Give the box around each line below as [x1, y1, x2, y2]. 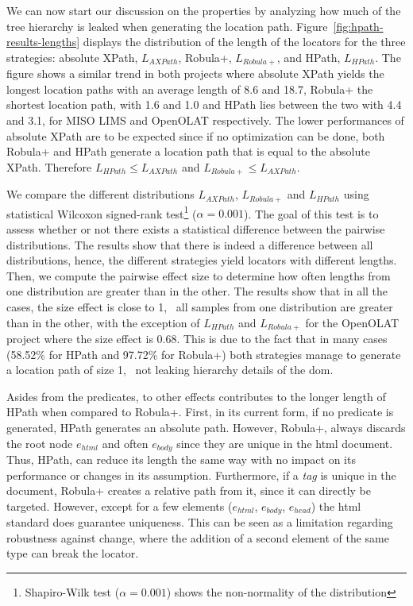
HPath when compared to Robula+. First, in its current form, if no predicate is [6, 403, 394, 420]
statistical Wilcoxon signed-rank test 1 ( [6, 203, 197, 222]
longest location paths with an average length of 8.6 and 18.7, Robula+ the [6, 80, 373, 97]
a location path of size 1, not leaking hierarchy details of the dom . [6, 361, 334, 378]
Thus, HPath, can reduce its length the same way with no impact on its [6, 450, 356, 467]
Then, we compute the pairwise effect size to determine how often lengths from [6, 267, 391, 284]
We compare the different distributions [6, 186, 195, 203]
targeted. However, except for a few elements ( [6, 497, 233, 514]
